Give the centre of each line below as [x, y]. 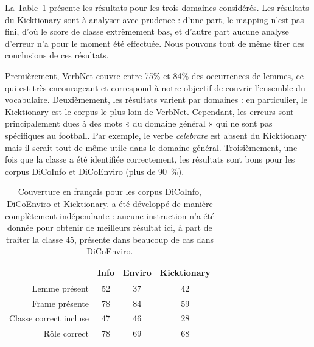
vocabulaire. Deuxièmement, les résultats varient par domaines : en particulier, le [156, 100]
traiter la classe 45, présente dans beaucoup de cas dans [110, 239]
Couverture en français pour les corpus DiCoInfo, [110, 191]
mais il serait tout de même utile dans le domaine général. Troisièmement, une [151, 147]
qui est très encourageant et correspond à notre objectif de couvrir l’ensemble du [155, 87]
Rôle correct [66, 333]
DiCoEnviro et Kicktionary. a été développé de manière [110, 203]
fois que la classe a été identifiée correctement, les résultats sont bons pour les [150, 159]
